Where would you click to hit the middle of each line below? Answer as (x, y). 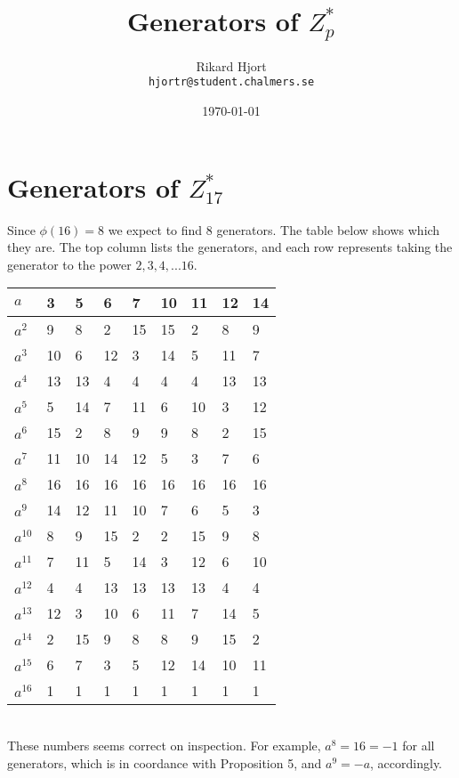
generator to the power (69, 264)
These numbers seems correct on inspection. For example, (164, 745)
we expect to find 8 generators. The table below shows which (274, 229)
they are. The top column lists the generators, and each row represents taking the (230, 247)
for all (419, 745)
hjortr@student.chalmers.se (231, 82)
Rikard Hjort (231, 65)
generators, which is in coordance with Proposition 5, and (165, 762)
